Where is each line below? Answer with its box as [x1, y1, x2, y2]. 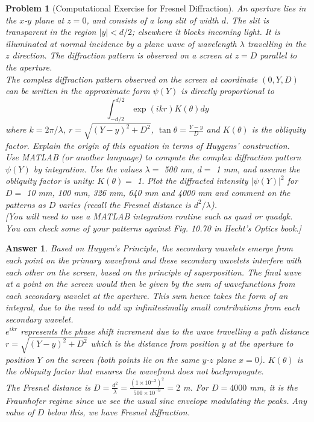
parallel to [260, 49, 297, 61]
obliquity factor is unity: [5, 174, 95, 187]
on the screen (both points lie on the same [45, 353, 199, 365]
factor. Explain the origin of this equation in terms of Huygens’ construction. [5, 139, 290, 151]
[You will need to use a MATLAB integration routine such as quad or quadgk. [5, 210, 293, 222]
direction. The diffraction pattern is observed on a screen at [12, 49, 232, 61]
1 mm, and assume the [216, 162, 300, 175]
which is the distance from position [90, 337, 219, 350]
